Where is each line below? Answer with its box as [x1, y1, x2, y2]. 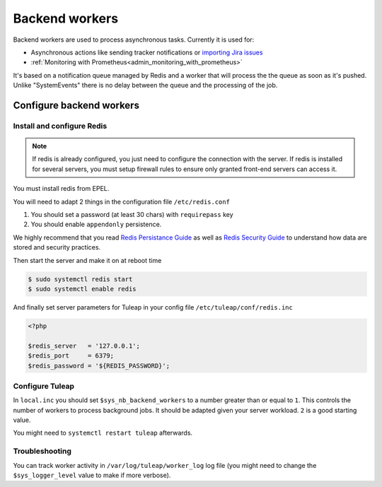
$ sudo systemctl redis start [28, 275, 133, 283]
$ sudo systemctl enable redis [28, 285, 137, 293]
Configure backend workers [13, 99, 139, 111]
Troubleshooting [13, 446, 72, 456]
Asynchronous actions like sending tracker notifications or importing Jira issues [30, 48, 263, 57]
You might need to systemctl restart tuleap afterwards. [13, 428, 193, 438]
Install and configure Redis [13, 121, 108, 131]
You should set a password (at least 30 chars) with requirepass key [30, 211, 233, 219]
